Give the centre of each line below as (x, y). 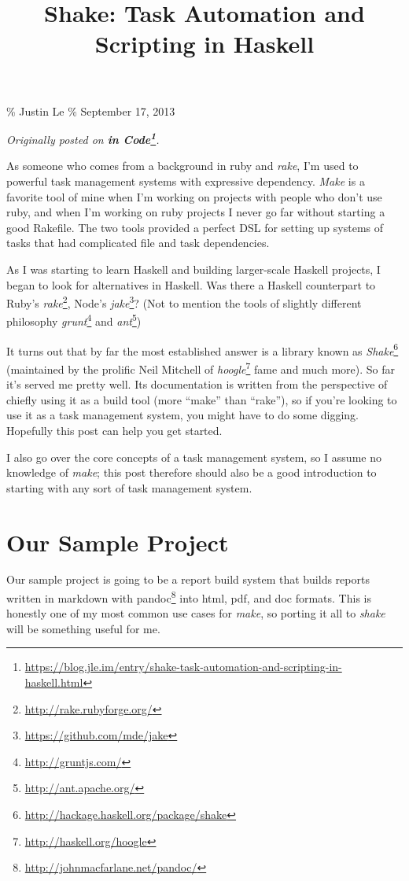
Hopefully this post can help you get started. (114, 430)
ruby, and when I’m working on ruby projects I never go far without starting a (196, 212)
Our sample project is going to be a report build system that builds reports (188, 579)
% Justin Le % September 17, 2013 (91, 111)
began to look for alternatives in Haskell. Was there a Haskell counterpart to (191, 284)
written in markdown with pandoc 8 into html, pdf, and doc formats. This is (189, 597)
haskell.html (54, 682)
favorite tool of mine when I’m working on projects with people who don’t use (194, 196)
